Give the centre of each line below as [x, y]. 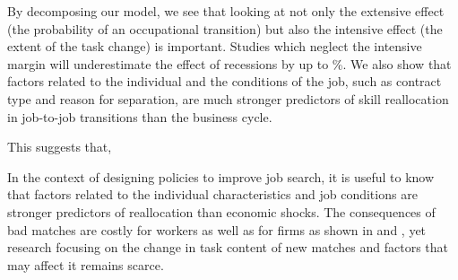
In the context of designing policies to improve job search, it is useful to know [221, 176]
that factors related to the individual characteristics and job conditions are [212, 194]
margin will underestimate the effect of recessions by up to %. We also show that [229, 63]
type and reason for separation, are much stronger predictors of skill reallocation [228, 98]
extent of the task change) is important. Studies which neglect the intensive [215, 46]
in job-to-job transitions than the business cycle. [140, 116]
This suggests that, [60, 147]
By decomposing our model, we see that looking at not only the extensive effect [226, 11]
